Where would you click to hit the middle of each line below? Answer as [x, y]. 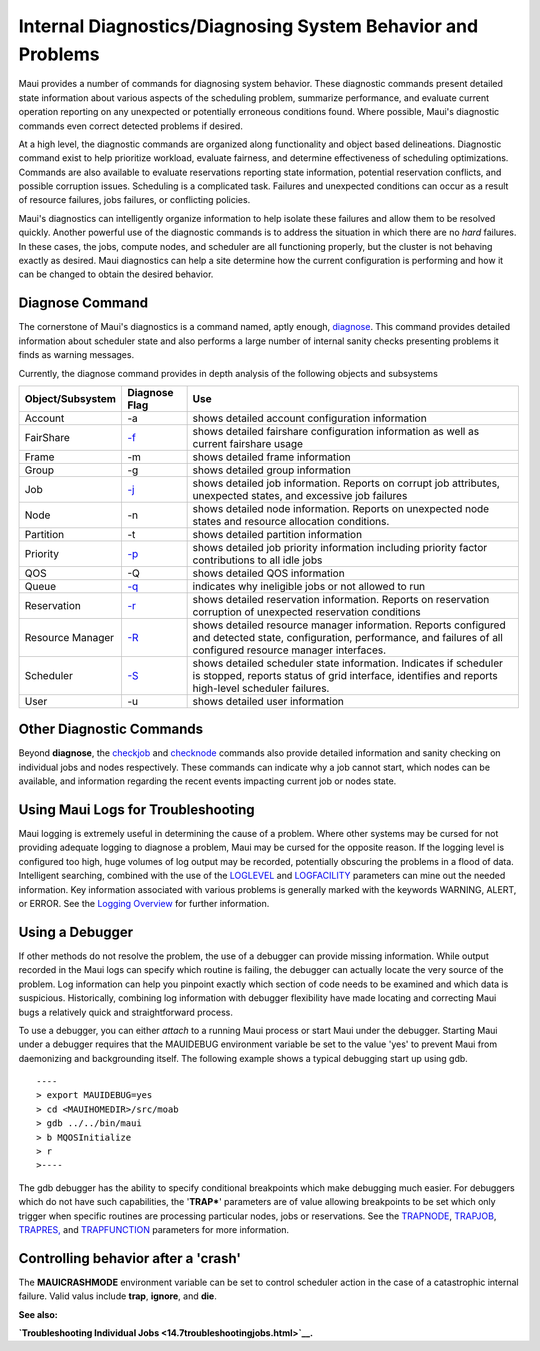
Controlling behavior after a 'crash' [130, 1258]
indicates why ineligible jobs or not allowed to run [309, 586]
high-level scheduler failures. [261, 688]
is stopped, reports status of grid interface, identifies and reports [345, 675]
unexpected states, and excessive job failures [300, 495]
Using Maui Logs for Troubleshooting [136, 809]
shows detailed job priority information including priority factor [340, 547]
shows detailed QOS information [268, 573]
